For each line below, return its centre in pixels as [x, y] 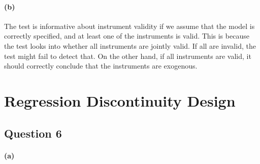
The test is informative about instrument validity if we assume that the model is [129, 26]
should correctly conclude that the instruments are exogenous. [101, 66]
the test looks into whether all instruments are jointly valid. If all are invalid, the [130, 45]
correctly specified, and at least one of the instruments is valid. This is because [127, 36]
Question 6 [33, 133]
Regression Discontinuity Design [120, 100]
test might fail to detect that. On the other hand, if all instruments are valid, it [128, 56]
